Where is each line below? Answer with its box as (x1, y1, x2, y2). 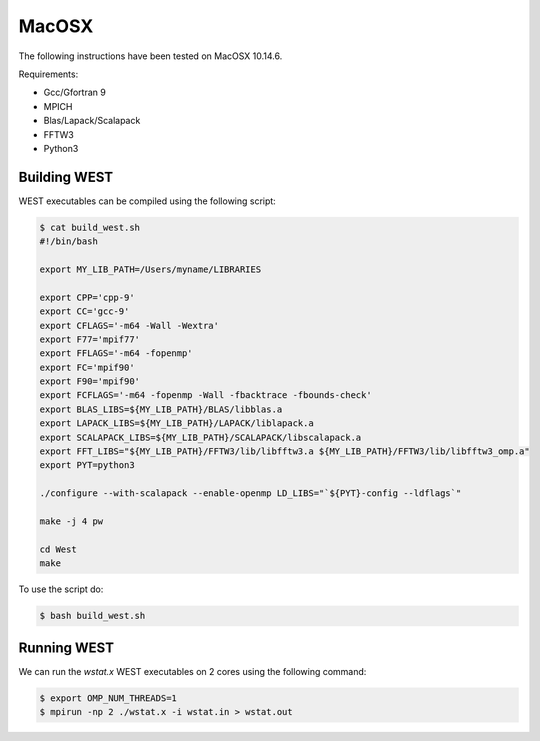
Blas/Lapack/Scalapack (43, 115, 141, 127)
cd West (39, 543, 77, 555)
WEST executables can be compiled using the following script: (18, 195, 277, 207)
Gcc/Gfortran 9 (43, 86, 107, 99)
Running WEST (18, 639, 115, 656)
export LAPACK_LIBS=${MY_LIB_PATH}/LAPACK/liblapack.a (39, 418, 314, 429)
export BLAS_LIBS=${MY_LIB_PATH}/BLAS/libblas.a (39, 403, 283, 415)
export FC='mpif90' (39, 361, 135, 373)
